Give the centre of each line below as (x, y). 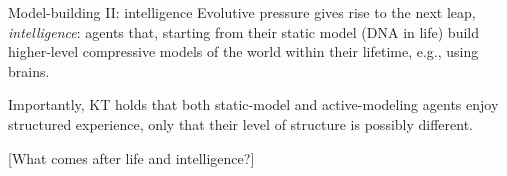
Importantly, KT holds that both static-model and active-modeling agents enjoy (253, 104)
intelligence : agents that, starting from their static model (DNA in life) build (244, 31)
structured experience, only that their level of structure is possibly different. (241, 123)
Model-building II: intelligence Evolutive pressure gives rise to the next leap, (242, 12)
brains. (29, 70)
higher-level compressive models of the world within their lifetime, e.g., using (243, 51)
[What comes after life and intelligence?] (131, 157)
